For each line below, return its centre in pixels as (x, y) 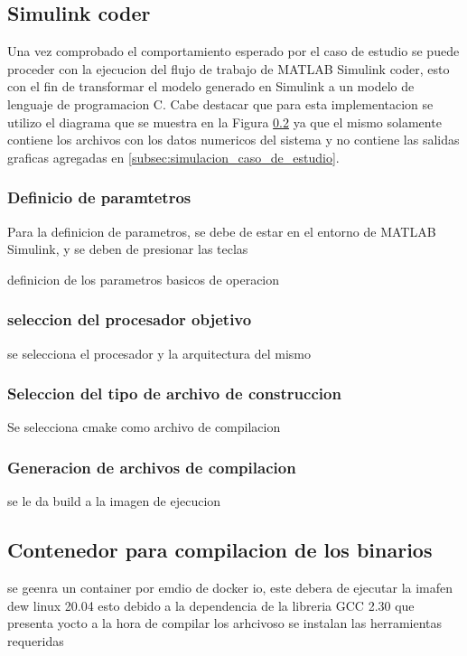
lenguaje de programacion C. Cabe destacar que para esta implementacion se (220, 103)
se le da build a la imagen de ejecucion (114, 501)
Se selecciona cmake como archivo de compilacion (144, 427)
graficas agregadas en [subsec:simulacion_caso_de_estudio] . (173, 157)
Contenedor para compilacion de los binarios (220, 550)
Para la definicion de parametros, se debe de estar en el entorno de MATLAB (222, 231)
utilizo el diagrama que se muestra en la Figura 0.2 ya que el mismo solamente (224, 122)
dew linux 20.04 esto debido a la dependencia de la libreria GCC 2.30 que (211, 605)
